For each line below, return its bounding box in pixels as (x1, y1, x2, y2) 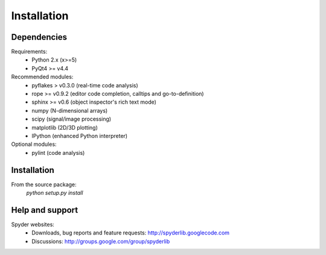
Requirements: (11, 48, 48, 55)
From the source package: (11, 181, 77, 188)
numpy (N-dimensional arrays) (31, 107, 108, 114)
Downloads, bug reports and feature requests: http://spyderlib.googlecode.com (31, 229, 229, 236)
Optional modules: (11, 140, 57, 148)
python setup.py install (26, 189, 83, 197)
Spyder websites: (11, 221, 54, 228)
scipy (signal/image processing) (31, 115, 112, 123)
